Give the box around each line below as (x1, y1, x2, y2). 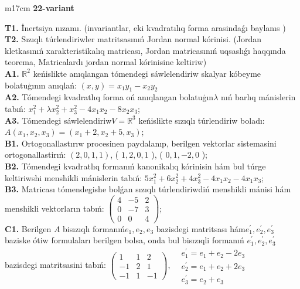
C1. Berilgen (5, 222, 52, 234)
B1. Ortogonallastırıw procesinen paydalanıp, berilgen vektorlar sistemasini (5, 137, 277, 149)
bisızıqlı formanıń (63, 222, 125, 234)
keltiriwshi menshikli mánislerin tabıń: (5, 171, 142, 183)
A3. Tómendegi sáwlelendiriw (5, 114, 112, 126)
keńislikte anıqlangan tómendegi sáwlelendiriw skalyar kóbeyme (33, 67, 261, 79)
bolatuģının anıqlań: (5, 79, 77, 91)
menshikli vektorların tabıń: (5, 202, 104, 214)
